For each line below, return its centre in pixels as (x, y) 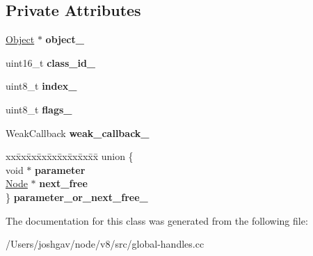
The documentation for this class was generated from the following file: (157, 220)
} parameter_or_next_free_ (77, 197)
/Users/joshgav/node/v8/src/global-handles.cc (105, 244)
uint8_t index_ (41, 86)
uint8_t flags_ (39, 109)
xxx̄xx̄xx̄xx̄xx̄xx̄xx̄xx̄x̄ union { (70, 156)
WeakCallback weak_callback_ (78, 133)
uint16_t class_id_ (51, 62)
